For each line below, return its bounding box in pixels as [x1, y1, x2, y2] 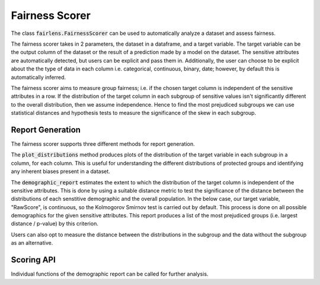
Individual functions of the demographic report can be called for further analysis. [11, 270, 209, 278]
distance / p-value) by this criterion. [11, 220, 99, 228]
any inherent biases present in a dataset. [11, 168, 111, 175]
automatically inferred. [11, 73, 66, 81]
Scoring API [11, 255, 56, 265]
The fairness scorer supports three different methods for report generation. [11, 140, 195, 148]
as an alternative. [11, 239, 53, 246]
